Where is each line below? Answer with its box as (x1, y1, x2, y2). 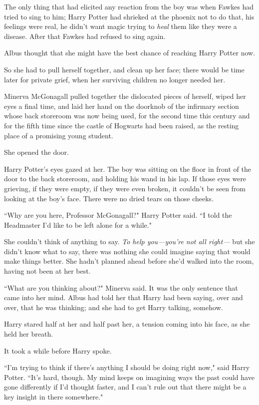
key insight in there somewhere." (4, 392, 103, 402)
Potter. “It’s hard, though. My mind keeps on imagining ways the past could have (4, 372, 255, 382)
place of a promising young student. (4, 130, 113, 140)
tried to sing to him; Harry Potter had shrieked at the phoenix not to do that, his (4, 11, 255, 21)
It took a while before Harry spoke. (4, 345, 112, 356)
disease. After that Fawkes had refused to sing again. (4, 30, 166, 41)
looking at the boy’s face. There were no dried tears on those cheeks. (4, 193, 214, 203)
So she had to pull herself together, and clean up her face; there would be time (4, 64, 245, 74)
